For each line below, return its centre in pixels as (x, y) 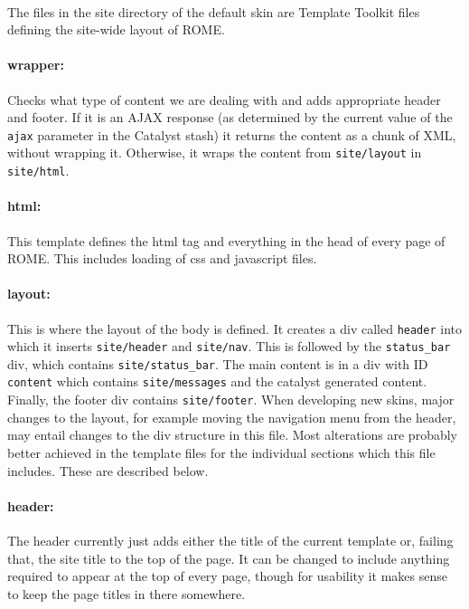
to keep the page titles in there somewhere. (127, 593)
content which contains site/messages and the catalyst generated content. (217, 381)
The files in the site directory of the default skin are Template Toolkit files (214, 11)
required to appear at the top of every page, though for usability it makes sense (228, 576)
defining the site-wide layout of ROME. (116, 29)
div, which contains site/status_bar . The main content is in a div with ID (218, 363)
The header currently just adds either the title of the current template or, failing (230, 540)
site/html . (38, 171)
